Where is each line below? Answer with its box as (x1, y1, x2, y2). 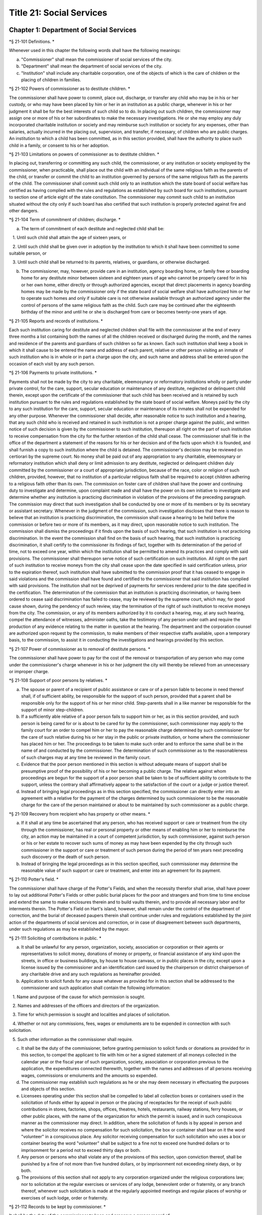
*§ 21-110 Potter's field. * (9, 876, 59, 882)
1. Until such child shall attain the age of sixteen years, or (12, 235, 127, 241)
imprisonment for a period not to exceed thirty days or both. (21, 1147, 141, 1153)
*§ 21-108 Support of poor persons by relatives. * (9, 677, 108, 683)
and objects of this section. (21, 1086, 76, 1092)
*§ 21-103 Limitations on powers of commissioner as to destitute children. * (9, 151, 160, 157)
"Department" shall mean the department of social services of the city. (21, 63, 163, 69)
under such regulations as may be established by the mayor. (9, 926, 130, 932)
